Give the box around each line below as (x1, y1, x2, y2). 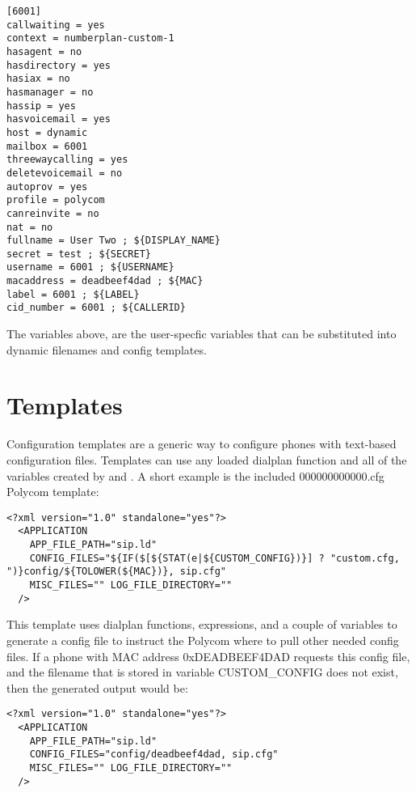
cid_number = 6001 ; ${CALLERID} (6, 302, 186, 314)
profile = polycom (6, 194, 105, 206)
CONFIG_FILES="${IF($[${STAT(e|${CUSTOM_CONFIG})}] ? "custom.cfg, (29, 552, 400, 564)
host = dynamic (6, 126, 88, 138)
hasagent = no (6, 45, 82, 57)
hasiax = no (6, 73, 70, 85)
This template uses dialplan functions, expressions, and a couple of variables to (6, 616, 397, 633)
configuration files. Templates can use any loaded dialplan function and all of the (6, 452, 407, 468)
